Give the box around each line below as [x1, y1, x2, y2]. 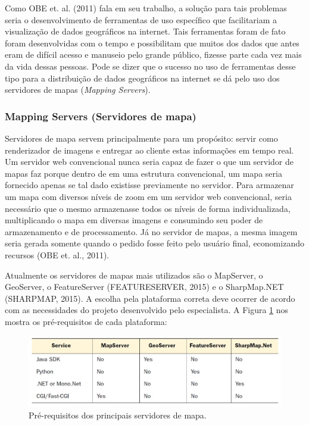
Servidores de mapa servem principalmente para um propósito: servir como [5, 132, 278, 144]
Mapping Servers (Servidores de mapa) [5, 108, 196, 123]
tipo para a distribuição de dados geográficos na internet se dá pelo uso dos [5, 71, 280, 84]
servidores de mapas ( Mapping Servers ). [5, 83, 151, 96]
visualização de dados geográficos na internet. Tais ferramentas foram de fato [5, 25, 286, 37]
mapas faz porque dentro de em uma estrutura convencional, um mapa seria [5, 167, 282, 179]
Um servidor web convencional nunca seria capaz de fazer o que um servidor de [5, 155, 294, 168]
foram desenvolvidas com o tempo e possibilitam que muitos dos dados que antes [5, 36, 299, 49]
